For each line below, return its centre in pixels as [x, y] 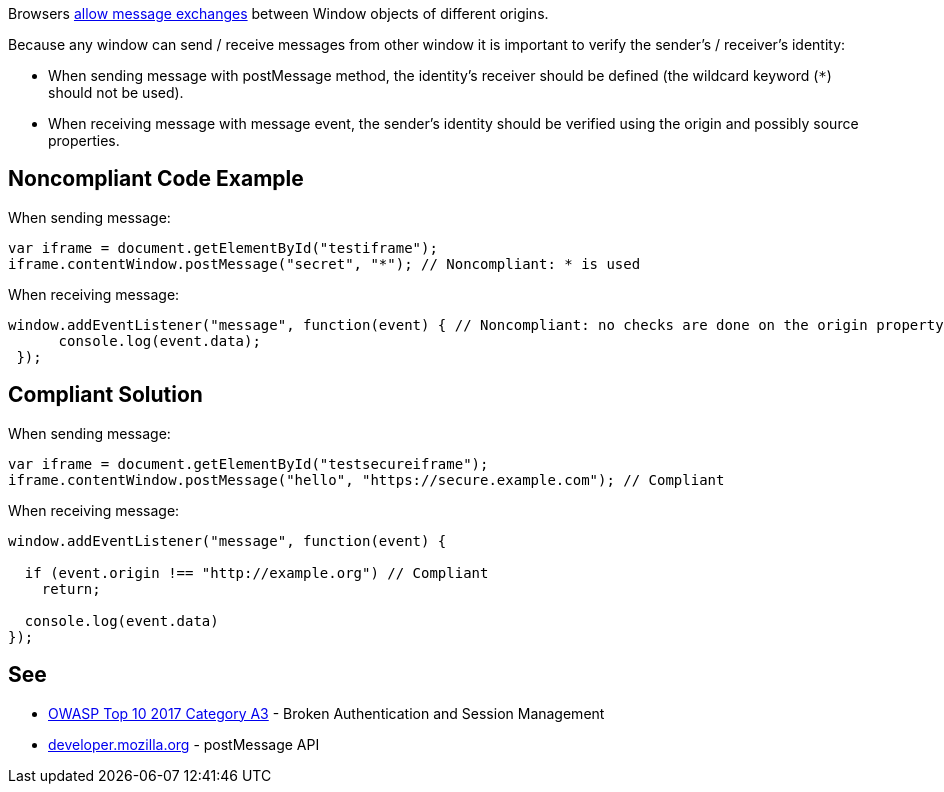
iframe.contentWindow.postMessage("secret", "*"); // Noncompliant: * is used [324, 263]
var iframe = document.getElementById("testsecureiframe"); [248, 463]
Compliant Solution [105, 395]
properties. [84, 140]
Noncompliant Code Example [156, 179]
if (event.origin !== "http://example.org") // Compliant [256, 572]
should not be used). [116, 92]
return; [71, 588]
